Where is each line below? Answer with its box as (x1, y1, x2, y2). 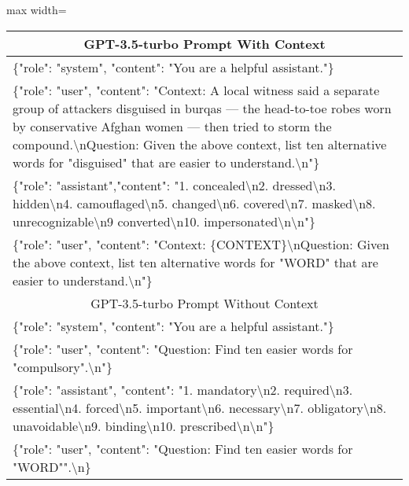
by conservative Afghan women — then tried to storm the (13, 116, 332, 135)
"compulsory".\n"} (13, 357, 112, 376)
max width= (6, 2, 67, 17)
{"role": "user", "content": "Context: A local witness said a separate (13, 80, 380, 99)
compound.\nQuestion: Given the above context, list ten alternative (13, 134, 387, 153)
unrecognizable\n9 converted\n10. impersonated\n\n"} (13, 212, 315, 230)
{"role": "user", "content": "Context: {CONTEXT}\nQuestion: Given (13, 234, 389, 253)
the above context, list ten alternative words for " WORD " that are (13, 252, 378, 271)
